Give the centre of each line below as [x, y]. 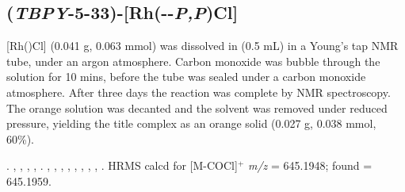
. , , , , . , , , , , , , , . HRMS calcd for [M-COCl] [122, 165]
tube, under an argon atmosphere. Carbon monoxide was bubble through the [193, 61]
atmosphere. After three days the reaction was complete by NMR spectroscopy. [199, 92]
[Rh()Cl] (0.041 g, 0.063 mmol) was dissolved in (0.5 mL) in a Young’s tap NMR [202, 46]
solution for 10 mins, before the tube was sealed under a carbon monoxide [186, 77]
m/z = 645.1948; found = [310, 165]
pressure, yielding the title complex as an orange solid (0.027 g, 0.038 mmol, [191, 123]
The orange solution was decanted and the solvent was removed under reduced [197, 108]
